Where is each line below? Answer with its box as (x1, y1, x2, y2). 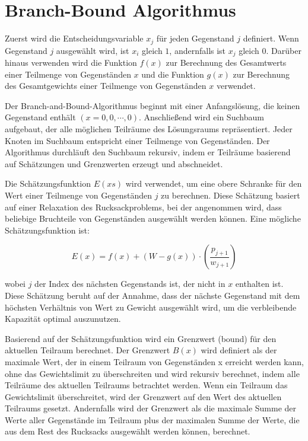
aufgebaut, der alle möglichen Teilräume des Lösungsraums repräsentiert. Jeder (5, 123, 293, 135)
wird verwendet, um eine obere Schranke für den (125, 177, 302, 190)
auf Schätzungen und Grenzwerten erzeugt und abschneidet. (5, 157, 223, 170)
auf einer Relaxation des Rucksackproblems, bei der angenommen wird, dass (5, 200, 282, 213)
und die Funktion (141, 68, 204, 80)
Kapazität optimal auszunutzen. (5, 312, 121, 325)
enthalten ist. (235, 277, 284, 290)
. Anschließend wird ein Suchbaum (138, 111, 264, 123)
